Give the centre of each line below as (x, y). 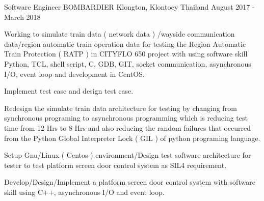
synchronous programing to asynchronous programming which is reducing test (126, 118)
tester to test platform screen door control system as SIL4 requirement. (115, 165)
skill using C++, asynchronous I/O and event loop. (84, 192)
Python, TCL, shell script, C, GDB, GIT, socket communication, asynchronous (128, 63)
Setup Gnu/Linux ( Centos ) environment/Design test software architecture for (128, 155)
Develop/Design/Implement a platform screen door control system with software (130, 182)
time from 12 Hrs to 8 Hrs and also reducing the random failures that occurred (128, 127)
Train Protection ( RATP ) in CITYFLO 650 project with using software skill (126, 54)
